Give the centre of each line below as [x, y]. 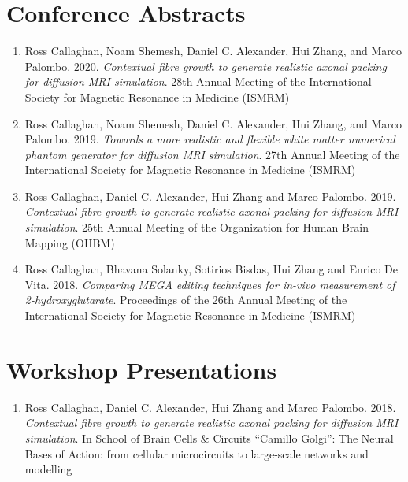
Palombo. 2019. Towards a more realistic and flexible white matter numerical [210, 139]
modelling [48, 469]
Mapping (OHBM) [70, 242]
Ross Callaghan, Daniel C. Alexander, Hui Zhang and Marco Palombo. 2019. [210, 196]
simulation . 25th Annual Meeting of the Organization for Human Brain [197, 227]
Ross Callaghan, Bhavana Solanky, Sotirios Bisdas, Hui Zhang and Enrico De [211, 269]
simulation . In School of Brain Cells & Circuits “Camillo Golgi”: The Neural [209, 438]
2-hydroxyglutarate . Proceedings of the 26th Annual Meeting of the [186, 300]
